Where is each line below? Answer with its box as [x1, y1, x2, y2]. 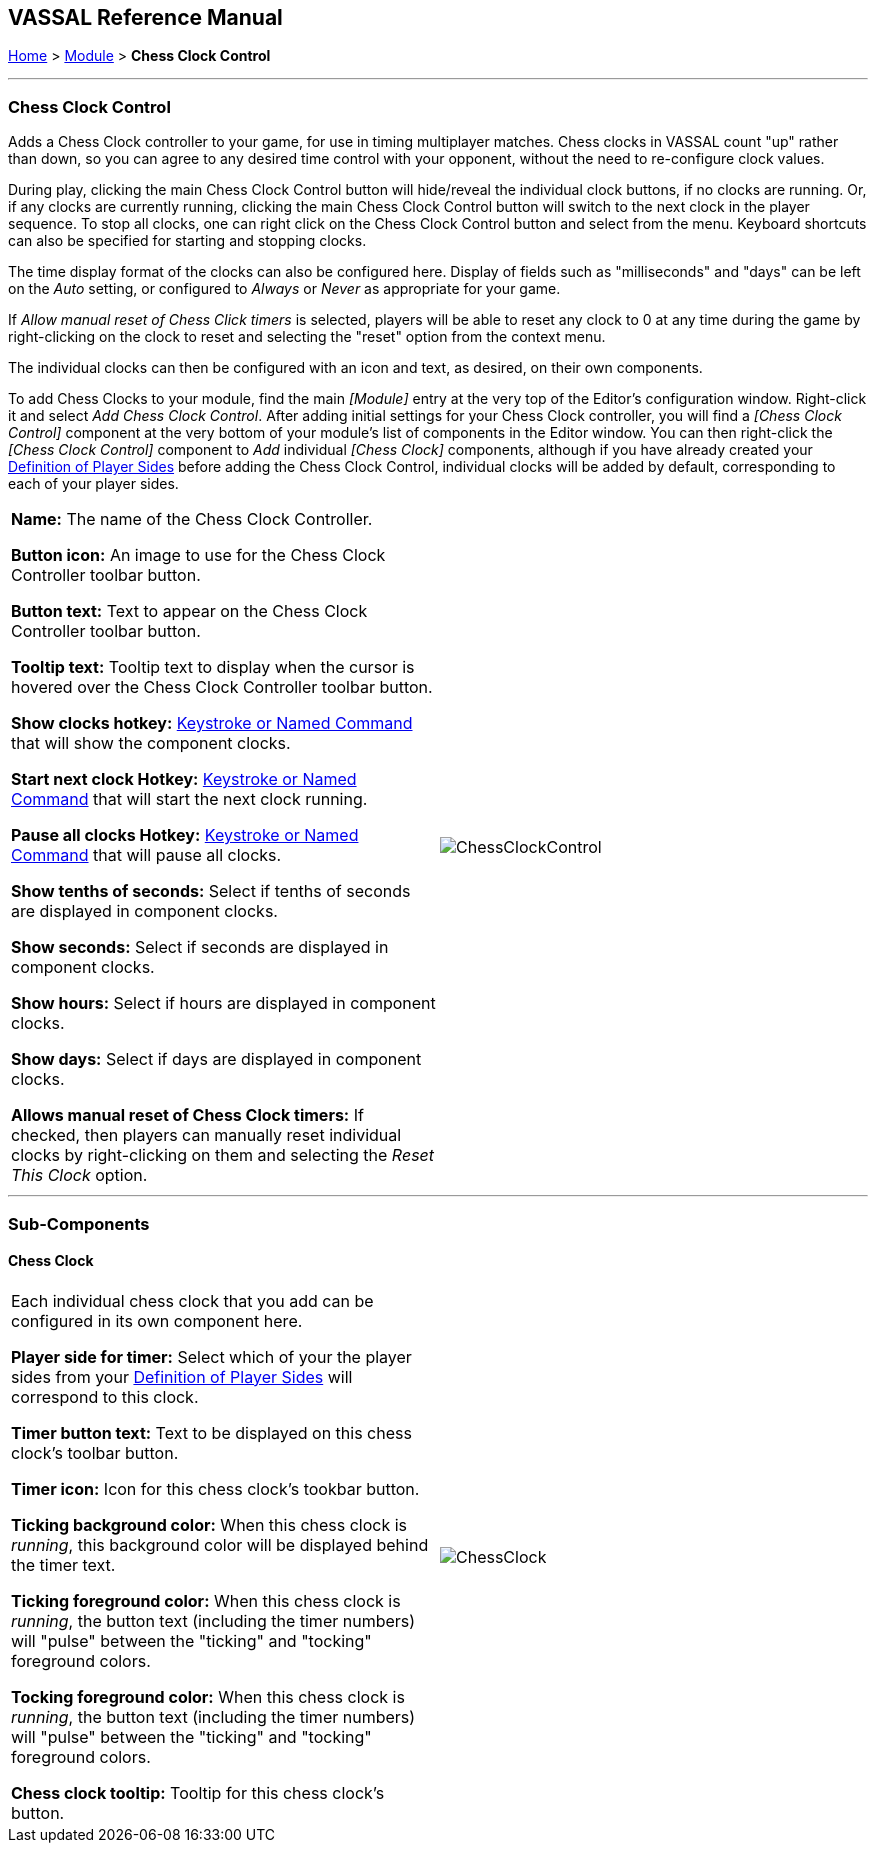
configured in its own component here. [11, 1310, 303, 1331]
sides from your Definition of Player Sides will [11, 1366, 353, 1387]
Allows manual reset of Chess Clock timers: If [11, 1105, 364, 1126]
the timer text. [11, 1554, 116, 1575]
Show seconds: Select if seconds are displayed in [11, 937, 389, 958]
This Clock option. [11, 1165, 148, 1186]
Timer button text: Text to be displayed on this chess [11, 1422, 412, 1443]
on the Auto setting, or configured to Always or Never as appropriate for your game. [8, 280, 561, 298]
